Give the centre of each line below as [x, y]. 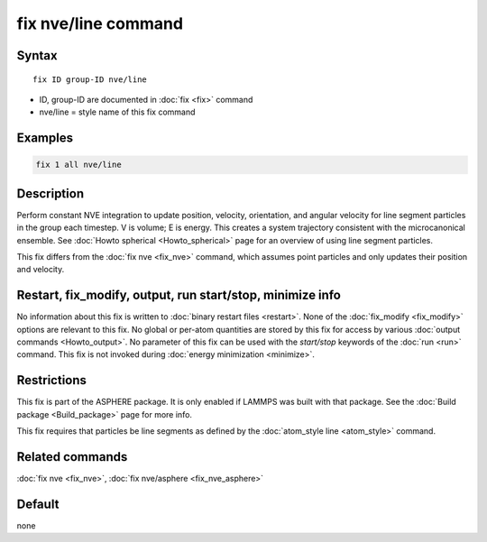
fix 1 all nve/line [78, 165]
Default [38, 504]
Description [51, 193]
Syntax [37, 55]
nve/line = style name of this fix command [117, 112]
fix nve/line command [100, 23]
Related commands [72, 457]
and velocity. [41, 270]
